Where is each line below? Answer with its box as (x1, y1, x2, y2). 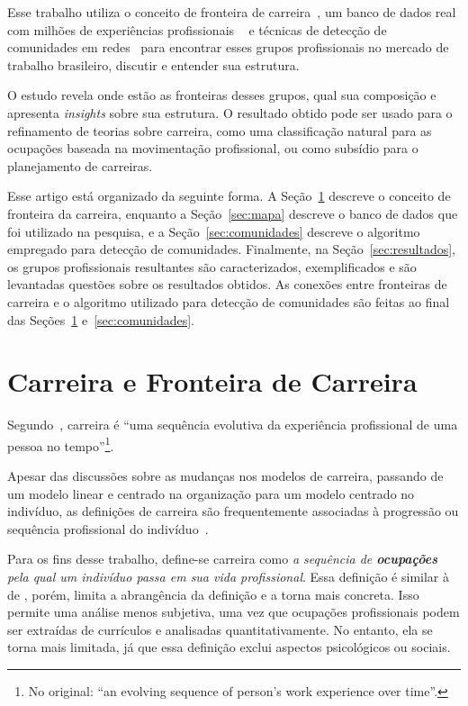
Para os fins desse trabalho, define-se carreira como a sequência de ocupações (7, 549, 437, 568)
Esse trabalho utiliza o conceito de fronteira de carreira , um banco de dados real (7, 3, 456, 21)
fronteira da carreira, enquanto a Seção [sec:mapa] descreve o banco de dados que (7, 204, 458, 222)
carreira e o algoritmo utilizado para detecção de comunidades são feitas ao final (7, 292, 450, 311)
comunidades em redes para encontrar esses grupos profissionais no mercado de (7, 38, 449, 57)
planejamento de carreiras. (7, 156, 153, 175)
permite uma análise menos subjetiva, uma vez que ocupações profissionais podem (7, 602, 460, 621)
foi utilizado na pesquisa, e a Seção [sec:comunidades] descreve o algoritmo (7, 222, 420, 240)
